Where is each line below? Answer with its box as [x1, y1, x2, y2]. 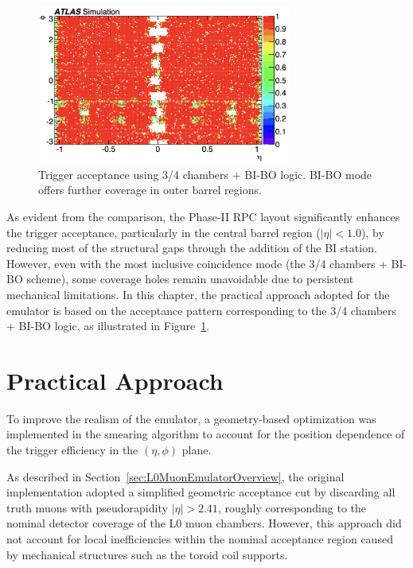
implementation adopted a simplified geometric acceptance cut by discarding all [6, 484, 395, 500]
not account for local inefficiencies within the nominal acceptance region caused [6, 531, 393, 547]
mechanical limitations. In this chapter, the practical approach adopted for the [6, 286, 390, 302]
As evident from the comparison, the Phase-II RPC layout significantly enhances [6, 208, 400, 224]
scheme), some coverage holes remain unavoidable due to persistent [26, 270, 354, 287]
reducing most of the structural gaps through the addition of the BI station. [6, 239, 377, 256]
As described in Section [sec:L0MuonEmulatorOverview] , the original [6, 468, 345, 484]
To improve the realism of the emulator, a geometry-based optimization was [6, 410, 376, 426]
